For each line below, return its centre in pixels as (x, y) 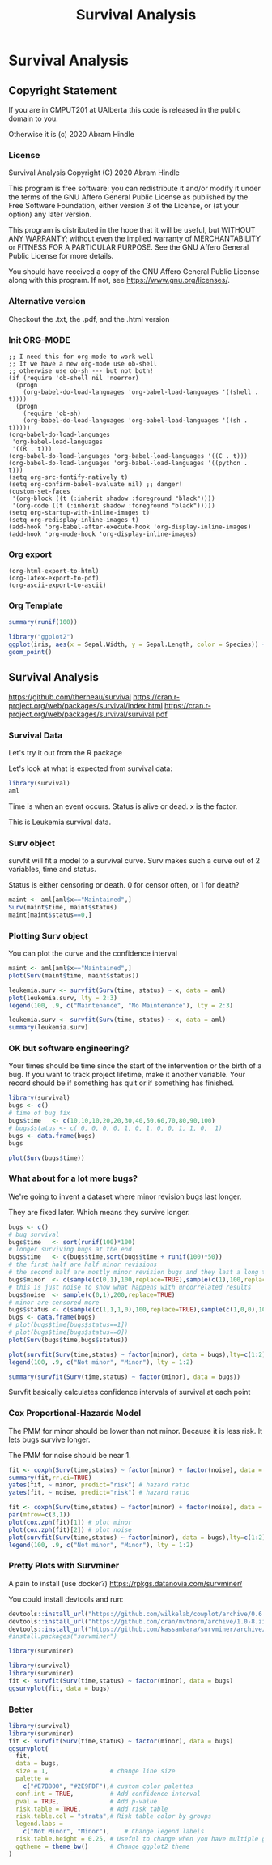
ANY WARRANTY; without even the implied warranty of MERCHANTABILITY (135, 239)
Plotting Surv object (49, 935)
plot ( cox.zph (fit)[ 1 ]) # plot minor (70, 1522)
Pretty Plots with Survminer (64, 1566)
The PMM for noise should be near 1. (70, 1455)
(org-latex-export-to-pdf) (54, 578)
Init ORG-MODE (39, 340)
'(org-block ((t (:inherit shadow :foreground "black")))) (114, 498)
